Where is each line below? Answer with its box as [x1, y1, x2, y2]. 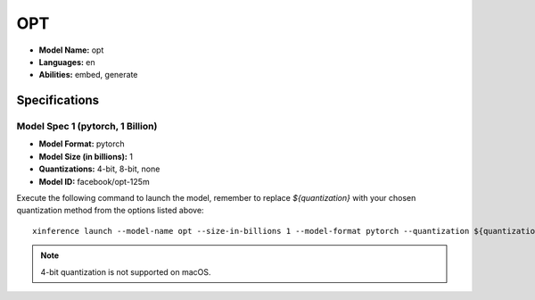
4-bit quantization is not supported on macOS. [40, 266, 211, 277]
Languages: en [38, 56, 95, 67]
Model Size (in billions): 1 [38, 151, 134, 162]
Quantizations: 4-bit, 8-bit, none [38, 163, 160, 174]
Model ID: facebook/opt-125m [38, 176, 151, 187]
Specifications [16, 93, 100, 108]
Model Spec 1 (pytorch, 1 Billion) [16, 121, 158, 133]
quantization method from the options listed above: [16, 205, 204, 216]
